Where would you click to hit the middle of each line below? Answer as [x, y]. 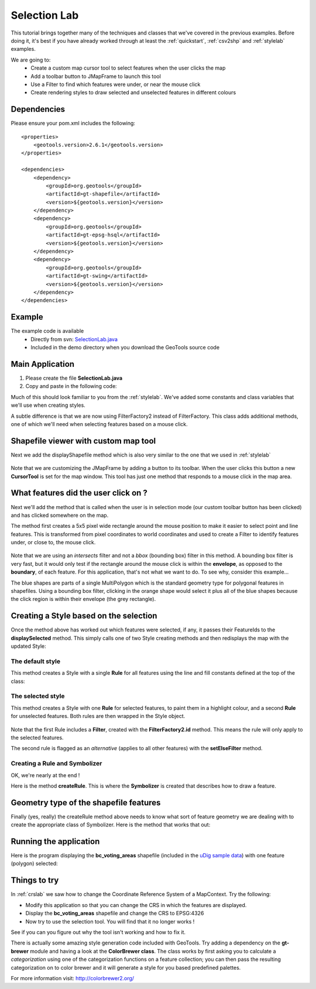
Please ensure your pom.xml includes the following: [73, 123]
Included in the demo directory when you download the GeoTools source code [125, 348]
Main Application [43, 364]
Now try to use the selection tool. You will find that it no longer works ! [110, 921]
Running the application [55, 842]
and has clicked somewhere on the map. [60, 515]
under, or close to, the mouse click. [53, 542]
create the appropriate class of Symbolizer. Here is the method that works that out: [111, 825]
